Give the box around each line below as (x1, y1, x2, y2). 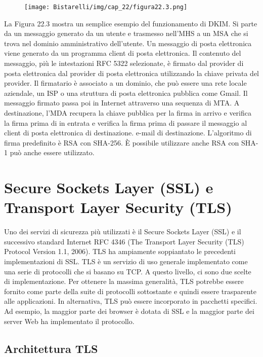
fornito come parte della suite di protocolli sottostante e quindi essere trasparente (4, 285, 256, 296)
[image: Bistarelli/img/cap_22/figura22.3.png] (24, 4, 188, 11)
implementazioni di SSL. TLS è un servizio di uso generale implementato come (4, 256, 248, 267)
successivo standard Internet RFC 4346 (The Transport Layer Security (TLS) (4, 236, 244, 246)
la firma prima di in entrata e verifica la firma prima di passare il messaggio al (4, 117, 247, 128)
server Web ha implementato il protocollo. (4, 315, 135, 326)
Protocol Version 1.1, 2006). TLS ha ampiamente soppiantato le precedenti (4, 246, 236, 257)
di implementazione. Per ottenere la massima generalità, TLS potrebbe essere (4, 276, 244, 287)
